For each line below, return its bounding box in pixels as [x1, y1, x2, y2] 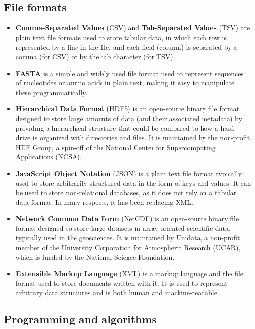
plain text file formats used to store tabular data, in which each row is [15, 32, 227, 42]
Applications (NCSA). [15, 152, 82, 162]
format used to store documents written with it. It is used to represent [15, 278, 228, 288]
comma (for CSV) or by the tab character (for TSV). [15, 51, 175, 61]
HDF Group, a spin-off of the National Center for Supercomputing [15, 142, 216, 152]
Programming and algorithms [4, 311, 157, 327]
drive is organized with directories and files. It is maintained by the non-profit [15, 132, 250, 143]
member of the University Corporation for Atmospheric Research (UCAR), [15, 242, 241, 253]
